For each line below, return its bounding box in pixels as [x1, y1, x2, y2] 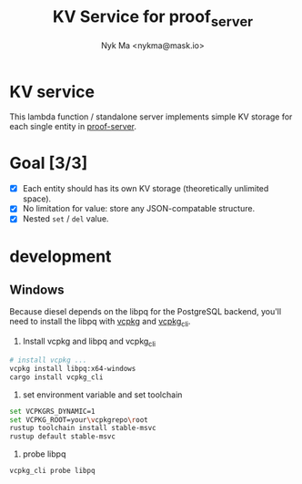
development [9, 246, 112, 266]
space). [22, 193, 52, 204]
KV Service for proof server [52, 6, 254, 30]
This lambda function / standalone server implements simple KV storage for [9, 111, 293, 122]
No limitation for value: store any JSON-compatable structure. [22, 203, 256, 214]
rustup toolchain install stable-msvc [9, 424, 156, 433]
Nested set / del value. [22, 213, 109, 224]
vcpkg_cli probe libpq [9, 467, 96, 476]
